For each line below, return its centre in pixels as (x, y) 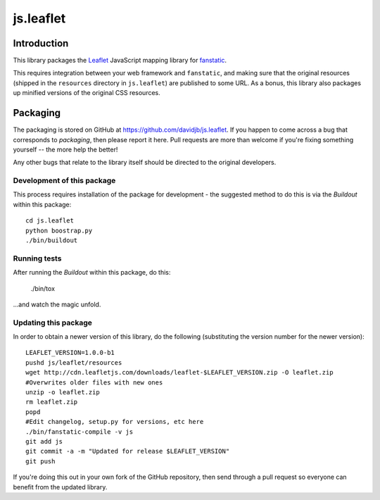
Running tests (37, 258)
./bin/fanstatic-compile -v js (80, 432)
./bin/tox (43, 288)
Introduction (41, 43)
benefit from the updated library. (60, 487)
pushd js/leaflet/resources (74, 362)
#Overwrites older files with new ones (94, 382)
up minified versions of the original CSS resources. (87, 93)
